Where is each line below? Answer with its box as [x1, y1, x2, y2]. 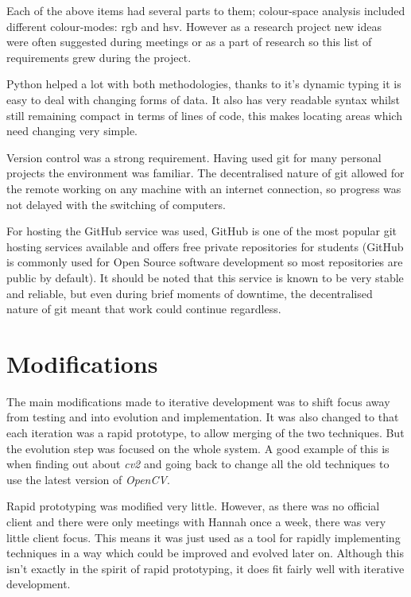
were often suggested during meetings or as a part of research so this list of [6, 33, 372, 50]
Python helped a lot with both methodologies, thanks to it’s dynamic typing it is [6, 76, 401, 92]
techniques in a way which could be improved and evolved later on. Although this [6, 545, 404, 561]
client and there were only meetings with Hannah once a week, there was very [6, 513, 386, 529]
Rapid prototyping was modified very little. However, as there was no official [6, 498, 380, 514]
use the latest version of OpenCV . [6, 471, 170, 487]
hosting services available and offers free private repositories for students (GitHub [6, 238, 404, 254]
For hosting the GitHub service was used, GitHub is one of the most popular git [6, 223, 397, 239]
